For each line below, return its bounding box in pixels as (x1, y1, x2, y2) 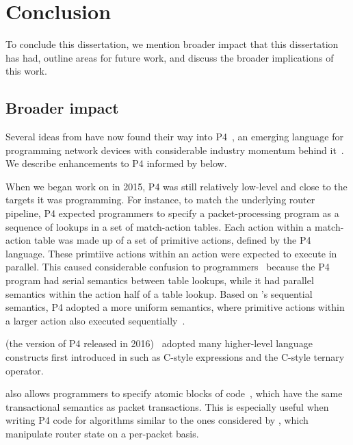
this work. (5, 64, 47, 78)
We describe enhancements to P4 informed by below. (5, 156, 227, 170)
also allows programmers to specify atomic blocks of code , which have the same (5, 386, 343, 400)
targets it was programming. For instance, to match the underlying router (5, 192, 315, 207)
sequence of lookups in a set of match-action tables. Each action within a (5, 219, 312, 233)
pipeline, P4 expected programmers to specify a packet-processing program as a (5, 206, 339, 220)
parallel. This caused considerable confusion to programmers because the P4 (5, 259, 330, 274)
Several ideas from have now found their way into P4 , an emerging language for (5, 129, 343, 144)
